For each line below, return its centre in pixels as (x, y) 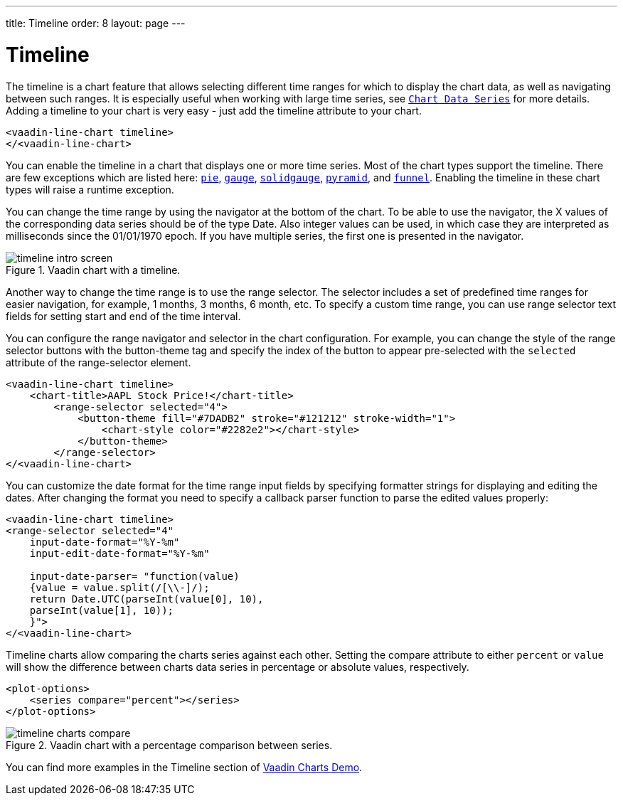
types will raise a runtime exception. (90, 189)
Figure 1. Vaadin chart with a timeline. (93, 270)
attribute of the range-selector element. (98, 362)
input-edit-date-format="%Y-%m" (119, 553)
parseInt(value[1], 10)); (102, 610)
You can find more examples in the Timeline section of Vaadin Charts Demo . (184, 767)
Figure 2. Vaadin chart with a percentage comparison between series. (169, 745)
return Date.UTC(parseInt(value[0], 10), (147, 599)
